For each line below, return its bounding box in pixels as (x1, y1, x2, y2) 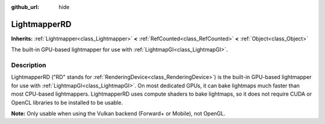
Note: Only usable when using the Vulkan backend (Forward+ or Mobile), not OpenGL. (11, 110, 226, 117)
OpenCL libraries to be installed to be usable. (11, 99, 123, 106)
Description (11, 61, 46, 69)
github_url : (11, 4, 39, 10)
